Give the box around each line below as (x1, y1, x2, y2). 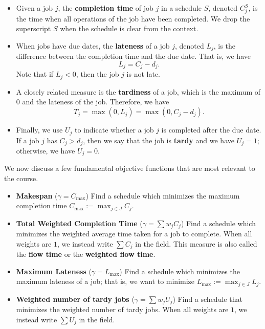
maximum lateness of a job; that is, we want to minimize (16, 276, 195, 287)
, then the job (76, 69, 119, 79)
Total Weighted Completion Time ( (16, 217, 143, 228)
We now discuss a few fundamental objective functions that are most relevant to (4, 163, 255, 173)
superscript (16, 23, 51, 34)
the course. (4, 173, 38, 184)
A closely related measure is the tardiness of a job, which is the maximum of (16, 86, 261, 97)
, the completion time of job (58, 3, 153, 13)
